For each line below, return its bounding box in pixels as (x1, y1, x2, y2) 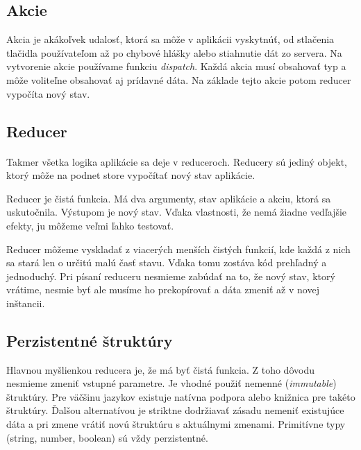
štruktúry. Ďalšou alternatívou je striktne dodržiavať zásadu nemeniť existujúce (6, 403, 344, 417)
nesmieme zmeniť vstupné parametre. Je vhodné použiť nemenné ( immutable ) (6, 376, 337, 390)
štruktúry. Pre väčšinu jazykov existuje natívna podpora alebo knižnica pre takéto (6, 389, 355, 404)
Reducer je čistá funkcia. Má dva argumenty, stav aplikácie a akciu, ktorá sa (6, 191, 331, 205)
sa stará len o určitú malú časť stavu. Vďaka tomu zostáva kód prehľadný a (6, 255, 327, 270)
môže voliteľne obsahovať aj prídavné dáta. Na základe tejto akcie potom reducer (6, 72, 351, 87)
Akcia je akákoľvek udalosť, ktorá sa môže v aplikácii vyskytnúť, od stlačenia (6, 32, 335, 46)
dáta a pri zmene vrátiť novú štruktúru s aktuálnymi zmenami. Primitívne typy (6, 417, 346, 431)
